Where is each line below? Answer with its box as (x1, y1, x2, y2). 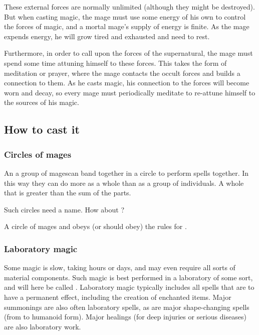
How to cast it (4, 122, 80, 137)
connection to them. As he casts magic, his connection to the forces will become (4, 77, 249, 88)
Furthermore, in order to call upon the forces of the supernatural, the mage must (4, 48, 253, 58)
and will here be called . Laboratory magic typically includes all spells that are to (4, 282, 254, 292)
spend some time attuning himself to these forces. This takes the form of (4, 57, 227, 68)
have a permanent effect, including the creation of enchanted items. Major (4, 291, 231, 302)
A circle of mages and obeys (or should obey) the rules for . (4, 221, 187, 232)
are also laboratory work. (4, 321, 81, 331)
